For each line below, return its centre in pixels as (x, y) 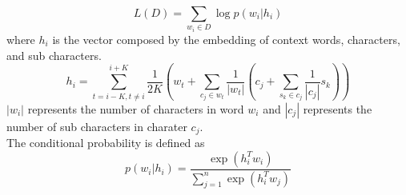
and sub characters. (54, 55)
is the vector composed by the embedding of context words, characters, (226, 39)
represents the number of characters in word (136, 108)
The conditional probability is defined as (106, 143)
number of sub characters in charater (97, 126)
